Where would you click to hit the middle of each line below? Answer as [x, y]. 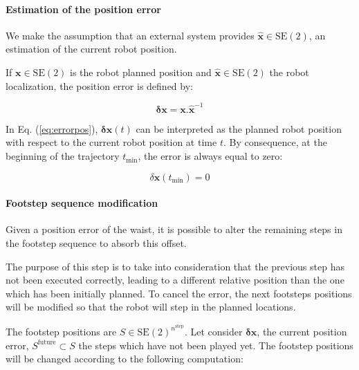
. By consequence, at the [275, 142]
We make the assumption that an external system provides [130, 35]
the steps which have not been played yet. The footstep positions [216, 345]
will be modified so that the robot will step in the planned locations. [151, 307]
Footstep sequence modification [82, 203]
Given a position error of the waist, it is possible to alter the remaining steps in [174, 229]
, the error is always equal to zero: [210, 156]
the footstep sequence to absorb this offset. [96, 243]
